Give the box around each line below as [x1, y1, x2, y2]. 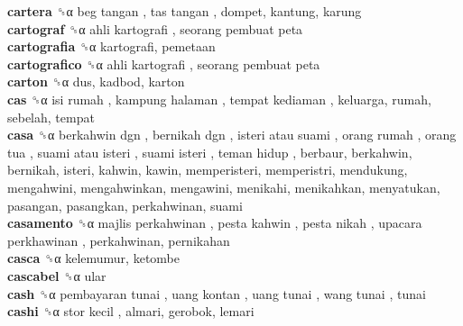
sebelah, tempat [7, 107, 95, 126]
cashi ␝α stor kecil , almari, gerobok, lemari [7, 302, 255, 321]
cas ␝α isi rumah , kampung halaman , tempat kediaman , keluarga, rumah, [7, 89, 431, 108]
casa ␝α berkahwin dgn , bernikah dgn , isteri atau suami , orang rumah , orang [7, 125, 457, 144]
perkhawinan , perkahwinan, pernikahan [7, 231, 230, 249]
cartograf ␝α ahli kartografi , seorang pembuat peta [7, 19, 303, 38]
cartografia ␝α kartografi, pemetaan [7, 37, 216, 56]
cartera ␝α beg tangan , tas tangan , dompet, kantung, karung [7, 2, 362, 20]
